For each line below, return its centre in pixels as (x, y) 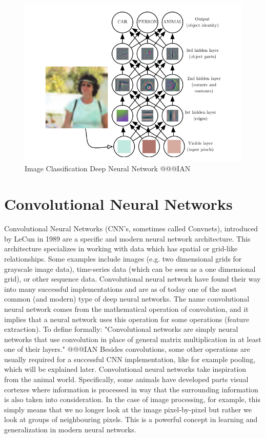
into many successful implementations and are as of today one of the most (120, 288)
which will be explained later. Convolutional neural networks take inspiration (125, 369)
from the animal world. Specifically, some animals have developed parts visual (126, 379)
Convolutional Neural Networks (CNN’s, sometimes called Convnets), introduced (131, 228)
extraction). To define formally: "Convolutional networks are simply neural (121, 329)
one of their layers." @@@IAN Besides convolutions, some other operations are (127, 349)
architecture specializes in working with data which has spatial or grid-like (121, 248)
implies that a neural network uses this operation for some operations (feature (127, 319)
